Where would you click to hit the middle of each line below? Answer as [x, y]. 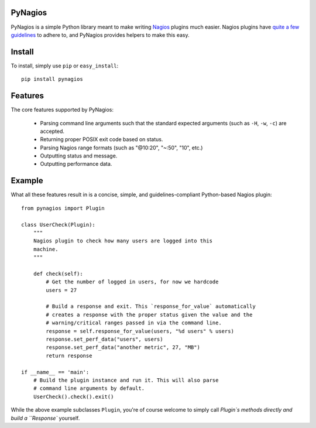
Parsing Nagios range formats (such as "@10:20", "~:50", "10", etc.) [121, 148]
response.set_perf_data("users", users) [104, 339]
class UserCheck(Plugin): [59, 225]
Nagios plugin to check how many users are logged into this [123, 241]
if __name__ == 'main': [55, 372]
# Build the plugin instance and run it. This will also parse [126, 380]
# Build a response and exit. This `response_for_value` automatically [151, 307]
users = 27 [61, 290]
